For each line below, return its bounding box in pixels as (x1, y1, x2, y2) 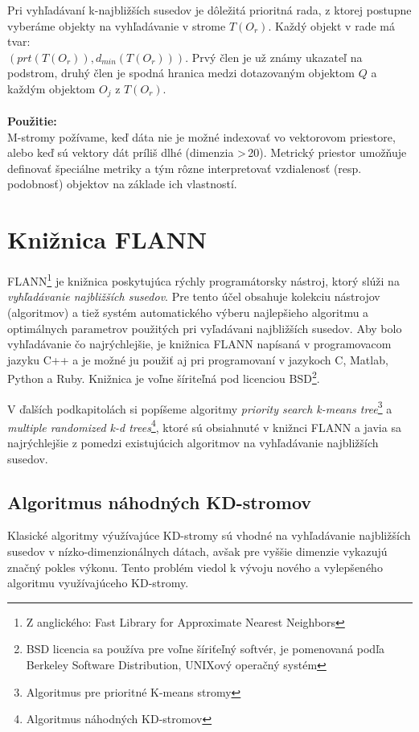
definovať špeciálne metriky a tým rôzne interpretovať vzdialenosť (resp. (7, 159, 362, 176)
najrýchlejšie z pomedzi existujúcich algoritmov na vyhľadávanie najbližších (7, 434, 379, 451)
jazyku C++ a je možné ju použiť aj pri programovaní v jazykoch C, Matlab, (7, 351, 388, 368)
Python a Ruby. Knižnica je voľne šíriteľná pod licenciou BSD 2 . (7, 368, 320, 386)
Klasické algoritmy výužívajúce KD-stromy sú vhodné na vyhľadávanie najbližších (7, 527, 411, 544)
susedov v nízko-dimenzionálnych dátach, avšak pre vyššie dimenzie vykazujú (7, 543, 388, 560)
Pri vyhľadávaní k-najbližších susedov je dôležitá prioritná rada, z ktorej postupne (7, 2, 412, 18)
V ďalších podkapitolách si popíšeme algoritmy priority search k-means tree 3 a (7, 397, 392, 417)
